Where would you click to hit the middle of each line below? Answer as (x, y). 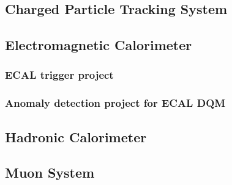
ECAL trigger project (59, 75)
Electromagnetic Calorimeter (99, 45)
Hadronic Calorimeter (76, 136)
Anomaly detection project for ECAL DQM (115, 103)
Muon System (50, 172)
